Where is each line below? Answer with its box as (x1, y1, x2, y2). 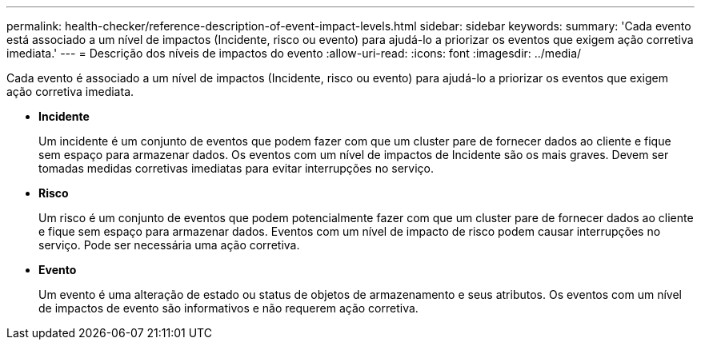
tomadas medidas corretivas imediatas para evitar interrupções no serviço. (38, 161, 434, 175)
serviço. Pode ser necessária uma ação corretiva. (38, 238, 300, 252)
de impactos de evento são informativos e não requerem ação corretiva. (38, 301, 419, 315)
